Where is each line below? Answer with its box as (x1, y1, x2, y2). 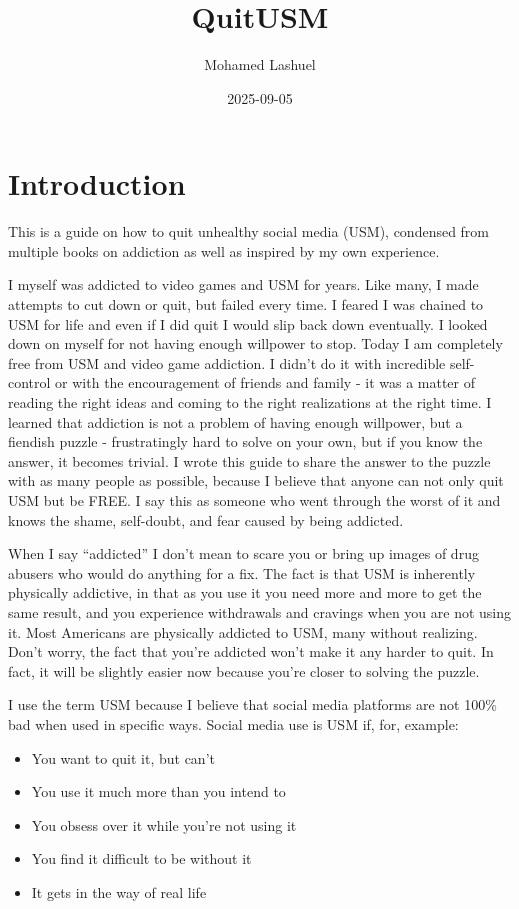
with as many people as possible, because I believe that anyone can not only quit (8, 470, 504, 491)
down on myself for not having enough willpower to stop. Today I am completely (8, 333, 503, 354)
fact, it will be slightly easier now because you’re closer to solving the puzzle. (8, 660, 480, 681)
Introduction (8, 163, 186, 204)
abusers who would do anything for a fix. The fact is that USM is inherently (8, 562, 476, 583)
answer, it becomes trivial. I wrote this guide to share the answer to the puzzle (8, 450, 491, 471)
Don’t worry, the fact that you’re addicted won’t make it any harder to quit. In (8, 641, 494, 662)
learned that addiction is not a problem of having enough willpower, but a (8, 411, 463, 432)
